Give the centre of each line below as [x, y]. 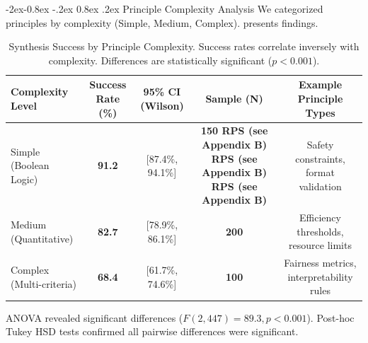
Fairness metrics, [320, 263]
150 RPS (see [235, 130]
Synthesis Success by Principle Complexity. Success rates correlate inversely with [184, 46]
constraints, [320, 158]
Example [320, 85]
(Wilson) [162, 105]
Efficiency [320, 217]
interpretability [320, 276]
